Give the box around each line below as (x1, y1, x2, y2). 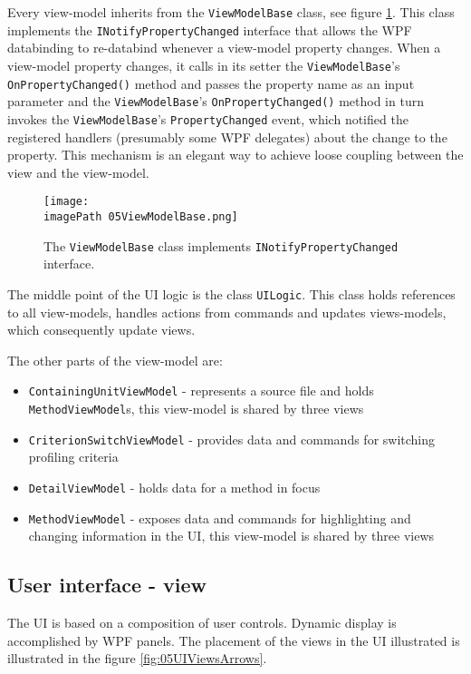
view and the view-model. (7, 162, 149, 181)
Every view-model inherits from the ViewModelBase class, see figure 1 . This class (7, 3, 455, 21)
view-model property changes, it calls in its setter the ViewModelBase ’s (7, 55, 400, 74)
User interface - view (7, 571, 207, 599)
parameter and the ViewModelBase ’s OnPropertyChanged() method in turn (7, 92, 424, 111)
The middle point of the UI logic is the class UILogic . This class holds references (7, 284, 456, 303)
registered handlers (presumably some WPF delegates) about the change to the (7, 127, 447, 146)
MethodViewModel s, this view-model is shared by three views (28, 398, 364, 417)
